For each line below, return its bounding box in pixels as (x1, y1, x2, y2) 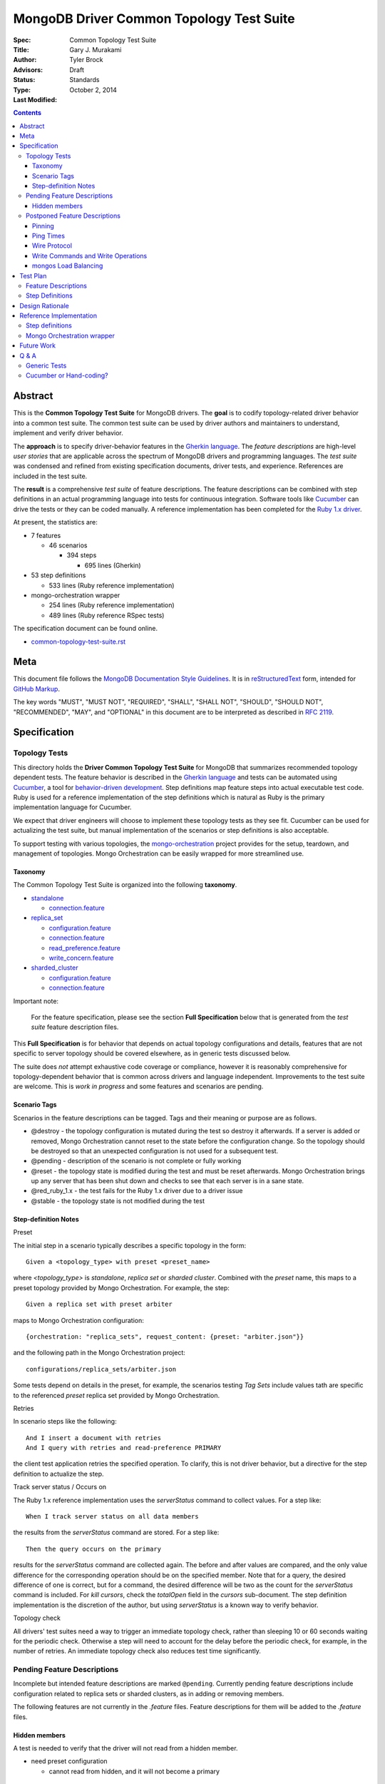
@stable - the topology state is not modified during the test (31, 1196, 205, 1205)
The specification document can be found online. (13, 624, 158, 633)
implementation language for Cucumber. (13, 803, 132, 811)
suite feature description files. (31, 1023, 119, 1031)
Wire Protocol (32, 241, 73, 250)
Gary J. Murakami (69, 45, 122, 54)
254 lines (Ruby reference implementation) (48, 601, 175, 609)
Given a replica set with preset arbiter (26, 1300, 173, 1309)
